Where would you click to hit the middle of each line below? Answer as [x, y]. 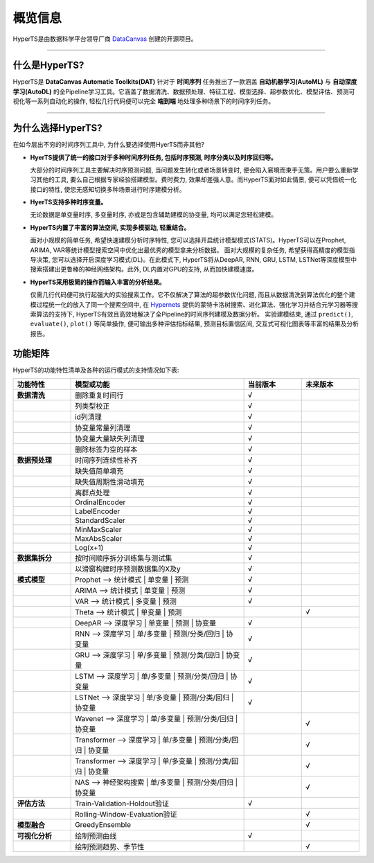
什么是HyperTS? [48, 65]
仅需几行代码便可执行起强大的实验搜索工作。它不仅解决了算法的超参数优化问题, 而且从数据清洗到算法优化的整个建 [193, 295]
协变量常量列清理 [103, 428]
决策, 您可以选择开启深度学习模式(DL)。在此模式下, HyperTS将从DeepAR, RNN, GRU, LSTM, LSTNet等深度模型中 [196, 260]
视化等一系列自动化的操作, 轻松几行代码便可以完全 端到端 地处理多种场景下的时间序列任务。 [144, 101]
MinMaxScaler [98, 530]
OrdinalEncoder [100, 502]
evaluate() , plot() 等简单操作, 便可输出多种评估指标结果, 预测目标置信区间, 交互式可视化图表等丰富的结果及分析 [195, 324]
